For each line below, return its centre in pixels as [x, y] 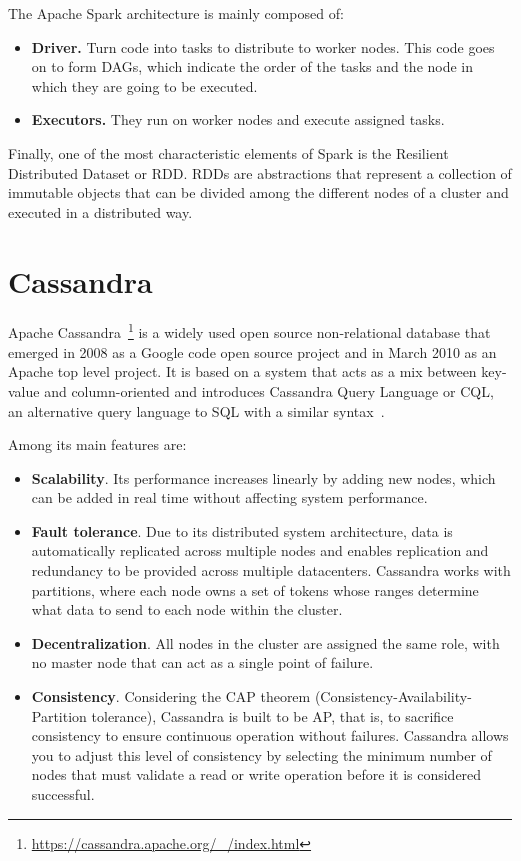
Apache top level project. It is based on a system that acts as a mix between [242, 371]
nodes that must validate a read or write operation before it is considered [256, 774]
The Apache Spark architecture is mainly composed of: [176, 13]
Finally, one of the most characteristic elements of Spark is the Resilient [228, 152]
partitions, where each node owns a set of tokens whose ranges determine [255, 589]
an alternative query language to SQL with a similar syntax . [196, 410]
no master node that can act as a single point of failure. [202, 662]
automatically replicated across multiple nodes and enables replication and [260, 550]
